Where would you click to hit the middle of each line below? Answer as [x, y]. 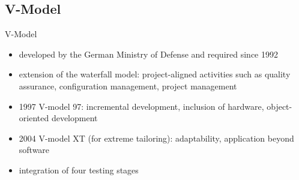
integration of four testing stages [79, 169]
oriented [34, 118]
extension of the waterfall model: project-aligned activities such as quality [155, 74]
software [34, 150]
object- [279, 106]
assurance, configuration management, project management [128, 85]
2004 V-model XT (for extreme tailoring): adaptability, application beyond [156, 138]
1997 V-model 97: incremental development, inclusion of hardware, [141, 106]
